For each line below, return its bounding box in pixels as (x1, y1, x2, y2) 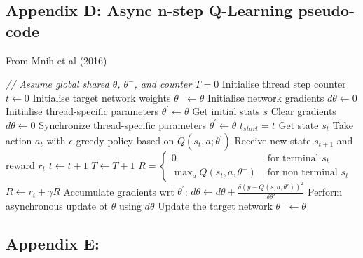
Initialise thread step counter (221, 76, 346, 91)
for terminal (267, 153, 319, 163)
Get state (278, 117, 319, 132)
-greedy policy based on (72, 133, 174, 147)
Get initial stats (192, 104, 260, 118)
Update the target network (158, 198, 273, 212)
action (6, 133, 32, 147)
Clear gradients (270, 104, 336, 118)
